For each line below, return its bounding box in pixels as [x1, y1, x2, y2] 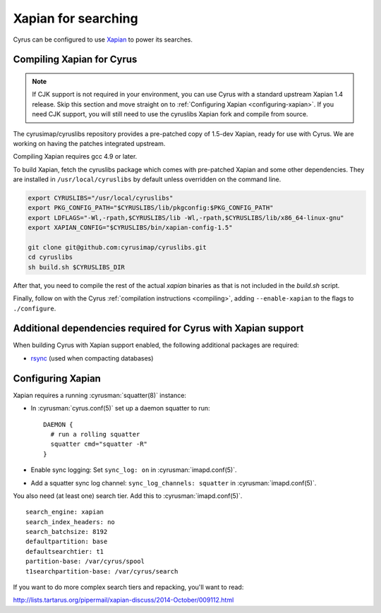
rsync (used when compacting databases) [30, 353, 154, 363]
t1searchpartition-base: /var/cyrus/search [25, 567, 179, 575]
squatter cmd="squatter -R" [50, 440, 148, 448]
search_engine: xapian [25, 508, 104, 516]
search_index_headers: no [25, 518, 116, 526]
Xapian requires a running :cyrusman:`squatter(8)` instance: [13, 391, 187, 399]
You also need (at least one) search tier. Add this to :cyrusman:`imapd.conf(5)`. [13, 491, 243, 500]
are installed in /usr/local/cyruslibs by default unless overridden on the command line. [13, 175, 282, 183]
